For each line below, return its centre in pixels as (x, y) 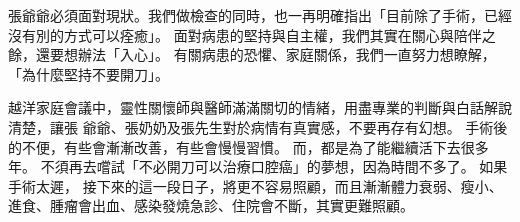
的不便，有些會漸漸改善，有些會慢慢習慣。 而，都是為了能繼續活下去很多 (248, 146)
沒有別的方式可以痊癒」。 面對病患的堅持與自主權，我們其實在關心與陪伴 (245, 34)
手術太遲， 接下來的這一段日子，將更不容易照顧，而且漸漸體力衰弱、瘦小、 (255, 185)
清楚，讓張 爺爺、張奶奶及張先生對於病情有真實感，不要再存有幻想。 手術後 (258, 126)
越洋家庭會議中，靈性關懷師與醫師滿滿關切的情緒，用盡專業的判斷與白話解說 (260, 107)
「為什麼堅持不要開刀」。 (88, 73)
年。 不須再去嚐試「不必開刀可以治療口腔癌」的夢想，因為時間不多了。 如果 (258, 166)
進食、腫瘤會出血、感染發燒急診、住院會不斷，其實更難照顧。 (211, 205)
